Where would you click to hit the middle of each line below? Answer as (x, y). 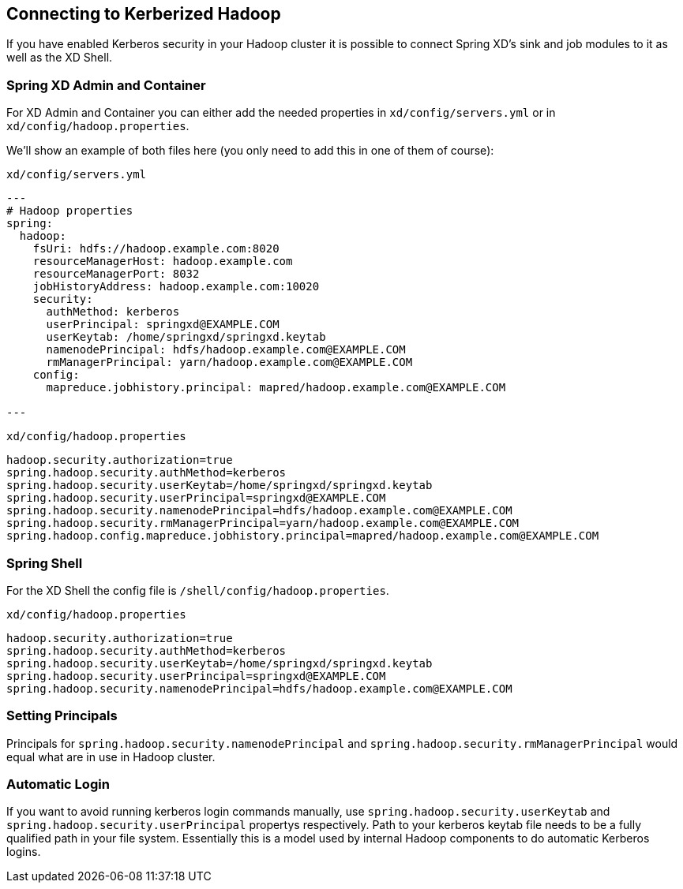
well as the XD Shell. (60, 58)
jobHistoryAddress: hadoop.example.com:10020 (176, 287)
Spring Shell (45, 563)
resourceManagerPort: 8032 (116, 274)
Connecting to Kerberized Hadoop (144, 14)
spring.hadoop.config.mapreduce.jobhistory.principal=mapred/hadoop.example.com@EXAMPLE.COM (303, 536)
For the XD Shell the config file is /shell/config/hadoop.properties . (198, 590)
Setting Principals (62, 716)
